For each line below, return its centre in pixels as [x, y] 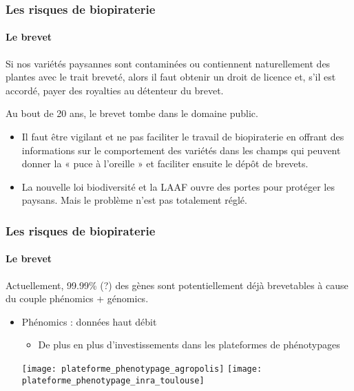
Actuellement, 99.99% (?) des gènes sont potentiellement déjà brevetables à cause [177, 285]
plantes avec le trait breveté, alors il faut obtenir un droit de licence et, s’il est [171, 77]
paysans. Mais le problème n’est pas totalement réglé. [134, 200]
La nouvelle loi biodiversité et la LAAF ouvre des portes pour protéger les [178, 186]
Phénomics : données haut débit [89, 321]
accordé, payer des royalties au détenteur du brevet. [115, 90]
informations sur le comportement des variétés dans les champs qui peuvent [181, 150]
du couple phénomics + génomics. [77, 298]
